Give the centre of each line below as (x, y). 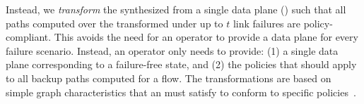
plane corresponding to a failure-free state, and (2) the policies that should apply (181, 64)
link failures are (267, 23)
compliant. (29, 37)
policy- (318, 23)
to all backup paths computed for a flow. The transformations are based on (169, 78)
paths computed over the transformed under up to (115, 23)
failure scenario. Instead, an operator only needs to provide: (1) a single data (172, 50)
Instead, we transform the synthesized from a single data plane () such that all (176, 9)
